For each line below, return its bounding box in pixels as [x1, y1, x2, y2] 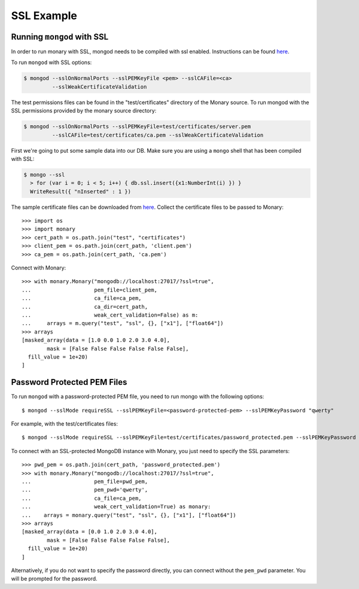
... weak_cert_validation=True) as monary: [22, 503, 211, 510]
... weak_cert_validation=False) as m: [22, 312, 199, 318]
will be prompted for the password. [11, 575, 98, 582]
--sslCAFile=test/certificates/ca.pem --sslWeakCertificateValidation [51, 132, 264, 138]
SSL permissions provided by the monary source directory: [11, 107, 157, 114]
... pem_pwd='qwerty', [22, 487, 148, 493]
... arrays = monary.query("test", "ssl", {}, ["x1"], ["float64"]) [22, 512, 236, 518]
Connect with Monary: [11, 264, 66, 272]
